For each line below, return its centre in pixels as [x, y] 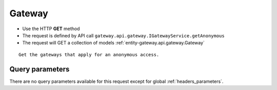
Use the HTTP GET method [51, 29]
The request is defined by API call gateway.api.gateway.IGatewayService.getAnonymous [124, 35]
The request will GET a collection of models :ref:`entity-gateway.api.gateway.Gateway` [114, 43]
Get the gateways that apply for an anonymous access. [89, 54]
